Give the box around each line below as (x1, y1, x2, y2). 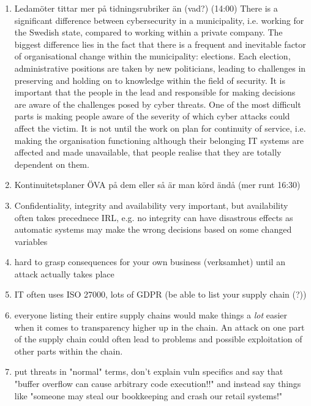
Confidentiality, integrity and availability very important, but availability (14, 198, 288, 211)
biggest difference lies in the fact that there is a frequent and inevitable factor (14, 37, 306, 50)
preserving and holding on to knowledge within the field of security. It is (14, 73, 285, 86)
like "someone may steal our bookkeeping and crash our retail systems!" (14, 389, 283, 402)
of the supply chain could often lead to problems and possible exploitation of (14, 333, 302, 345)
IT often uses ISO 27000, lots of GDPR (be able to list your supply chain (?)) (14, 288, 307, 301)
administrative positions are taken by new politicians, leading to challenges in (14, 61, 306, 74)
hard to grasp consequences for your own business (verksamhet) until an (14, 255, 285, 268)
